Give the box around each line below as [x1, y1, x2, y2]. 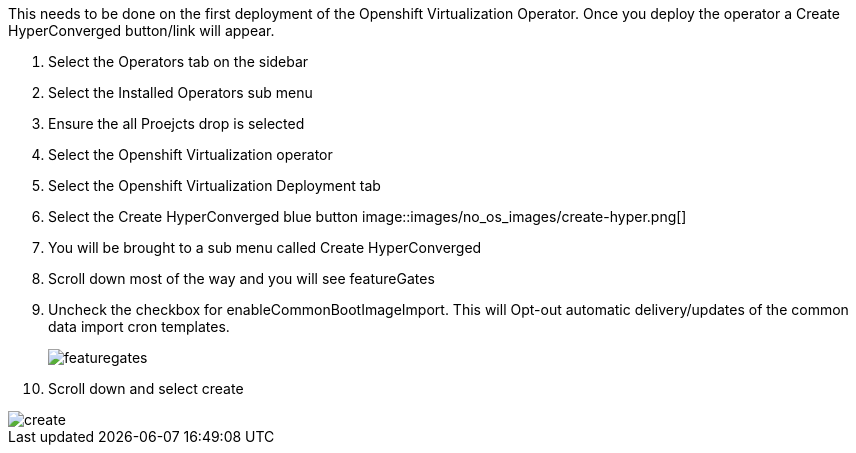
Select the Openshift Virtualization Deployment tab [48, 177, 381, 194]
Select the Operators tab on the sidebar [48, 53, 309, 70]
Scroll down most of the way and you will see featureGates [48, 270, 435, 287]
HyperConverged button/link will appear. [8, 22, 275, 39]
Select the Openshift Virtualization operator [48, 146, 333, 163]
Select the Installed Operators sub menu [48, 84, 313, 101]
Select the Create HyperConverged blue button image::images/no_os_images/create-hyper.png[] [48, 208, 687, 225]
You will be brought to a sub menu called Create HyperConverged [48, 239, 482, 256]
